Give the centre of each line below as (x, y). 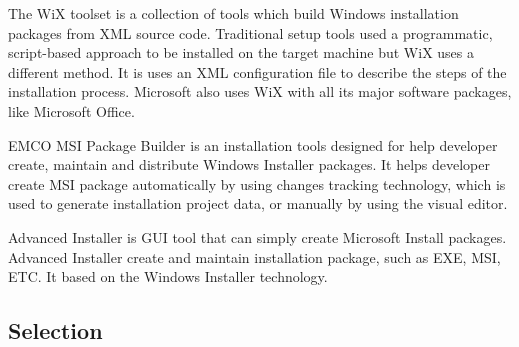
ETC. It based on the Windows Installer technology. (168, 276)
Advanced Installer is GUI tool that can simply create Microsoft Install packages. (257, 236)
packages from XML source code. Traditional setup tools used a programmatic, (250, 32)
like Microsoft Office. (71, 110)
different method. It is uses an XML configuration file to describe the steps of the (257, 71)
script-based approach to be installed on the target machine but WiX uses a (241, 52)
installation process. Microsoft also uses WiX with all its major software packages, (260, 91)
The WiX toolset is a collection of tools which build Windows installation (233, 13)
